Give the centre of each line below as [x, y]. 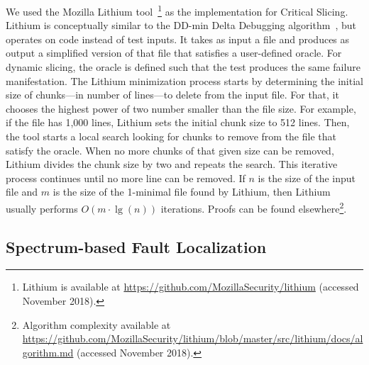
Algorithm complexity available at [97, 324]
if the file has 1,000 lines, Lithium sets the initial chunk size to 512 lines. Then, [178, 122]
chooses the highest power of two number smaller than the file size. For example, [181, 108]
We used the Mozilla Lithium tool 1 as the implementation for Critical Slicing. [177, 10]
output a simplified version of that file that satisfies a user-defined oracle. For [174, 53]
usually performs [42, 208]
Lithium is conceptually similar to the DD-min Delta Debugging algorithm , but [181, 25]
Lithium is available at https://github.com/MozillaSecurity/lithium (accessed [191, 287]
